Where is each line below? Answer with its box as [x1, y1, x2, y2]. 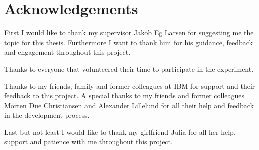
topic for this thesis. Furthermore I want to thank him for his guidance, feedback [4, 37, 253, 47]
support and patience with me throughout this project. [4, 136, 173, 147]
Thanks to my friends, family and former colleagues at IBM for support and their [4, 80, 255, 91]
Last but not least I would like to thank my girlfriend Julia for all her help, [4, 126, 236, 137]
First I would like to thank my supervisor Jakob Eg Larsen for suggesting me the [4, 27, 254, 38]
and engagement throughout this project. [4, 47, 131, 57]
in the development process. [4, 110, 90, 120]
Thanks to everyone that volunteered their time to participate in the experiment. [4, 63, 254, 74]
